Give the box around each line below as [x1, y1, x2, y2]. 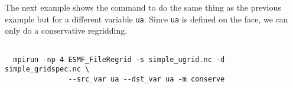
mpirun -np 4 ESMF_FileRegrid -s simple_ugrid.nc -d [13, 55, 225, 64]
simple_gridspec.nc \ [5, 65, 90, 74]
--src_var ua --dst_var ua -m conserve [68, 74, 225, 83]
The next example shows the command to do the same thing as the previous [5, 1, 281, 13]
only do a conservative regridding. [5, 24, 128, 37]
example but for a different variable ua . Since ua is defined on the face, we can [5, 12, 288, 25]
